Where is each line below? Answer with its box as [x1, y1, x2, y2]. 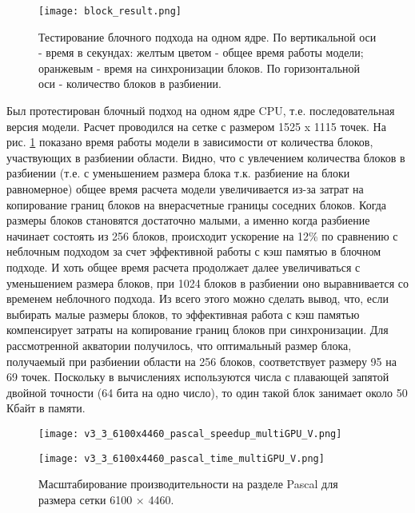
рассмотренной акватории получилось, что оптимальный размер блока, [6, 336, 352, 353]
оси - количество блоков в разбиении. [38, 75, 221, 92]
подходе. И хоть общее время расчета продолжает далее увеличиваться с [6, 258, 361, 275]
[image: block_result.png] [38, 6, 182, 17]
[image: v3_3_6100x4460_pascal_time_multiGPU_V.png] [38, 452, 325, 464]
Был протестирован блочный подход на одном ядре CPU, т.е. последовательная [6, 102, 395, 119]
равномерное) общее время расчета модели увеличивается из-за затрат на [6, 181, 364, 197]
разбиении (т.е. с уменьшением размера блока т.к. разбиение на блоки [6, 165, 350, 181]
